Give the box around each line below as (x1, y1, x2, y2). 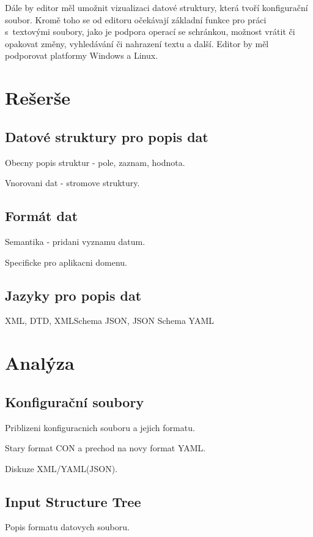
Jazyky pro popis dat (5, 285, 142, 304)
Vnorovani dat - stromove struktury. (5, 176, 140, 189)
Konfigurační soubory (5, 392, 144, 411)
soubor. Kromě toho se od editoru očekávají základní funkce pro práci (5, 13, 267, 26)
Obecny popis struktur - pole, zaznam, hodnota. (5, 156, 185, 168)
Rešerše (5, 85, 71, 110)
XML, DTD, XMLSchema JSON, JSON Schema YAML (5, 314, 215, 327)
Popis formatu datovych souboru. (5, 520, 130, 533)
